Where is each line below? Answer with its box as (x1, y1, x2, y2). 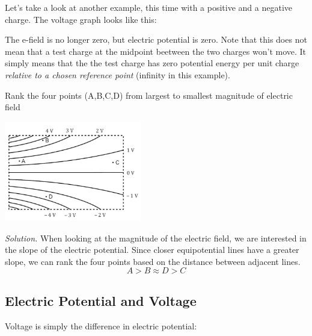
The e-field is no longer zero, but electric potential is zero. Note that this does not (5, 33, 307, 46)
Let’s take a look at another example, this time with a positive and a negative (5, 1, 292, 13)
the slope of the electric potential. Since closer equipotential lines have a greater (5, 243, 299, 256)
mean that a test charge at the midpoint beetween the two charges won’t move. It (5, 45, 307, 57)
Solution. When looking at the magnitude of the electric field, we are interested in (5, 231, 307, 244)
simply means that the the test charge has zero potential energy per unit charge (5, 57, 299, 69)
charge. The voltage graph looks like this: (5, 13, 157, 25)
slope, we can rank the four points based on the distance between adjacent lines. (5, 255, 301, 267)
